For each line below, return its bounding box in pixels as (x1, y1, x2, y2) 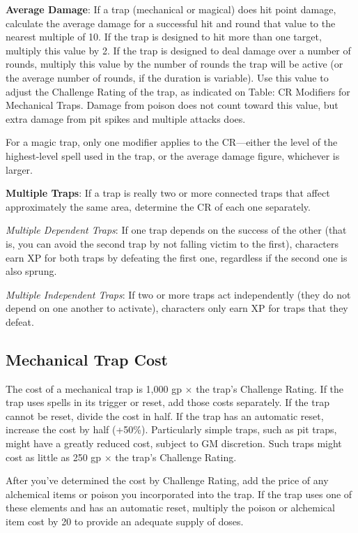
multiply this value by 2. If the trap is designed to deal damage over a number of (6, 43, 351, 57)
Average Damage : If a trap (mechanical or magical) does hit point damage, (6, 2, 336, 16)
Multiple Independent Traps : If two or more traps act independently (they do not (6, 287, 351, 301)
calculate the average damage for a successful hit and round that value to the (6, 15, 336, 30)
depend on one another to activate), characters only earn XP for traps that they (6, 301, 348, 315)
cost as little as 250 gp (6, 449, 102, 464)
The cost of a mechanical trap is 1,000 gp (6, 381, 182, 396)
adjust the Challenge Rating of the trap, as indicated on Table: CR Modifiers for (6, 84, 350, 98)
